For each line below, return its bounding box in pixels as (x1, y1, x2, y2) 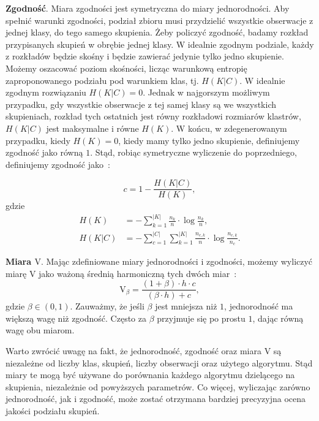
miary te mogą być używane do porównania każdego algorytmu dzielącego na (6, 368, 295, 381)
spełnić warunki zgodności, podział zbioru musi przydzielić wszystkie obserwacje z (6, 13, 313, 26)
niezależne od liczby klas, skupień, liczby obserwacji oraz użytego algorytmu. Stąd (6, 356, 313, 369)
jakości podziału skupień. (6, 404, 100, 417)
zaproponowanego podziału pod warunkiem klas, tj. (6, 74, 199, 86)
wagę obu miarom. (6, 324, 75, 336)
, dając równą (252, 311, 304, 324)
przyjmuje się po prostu (157, 311, 246, 324)
